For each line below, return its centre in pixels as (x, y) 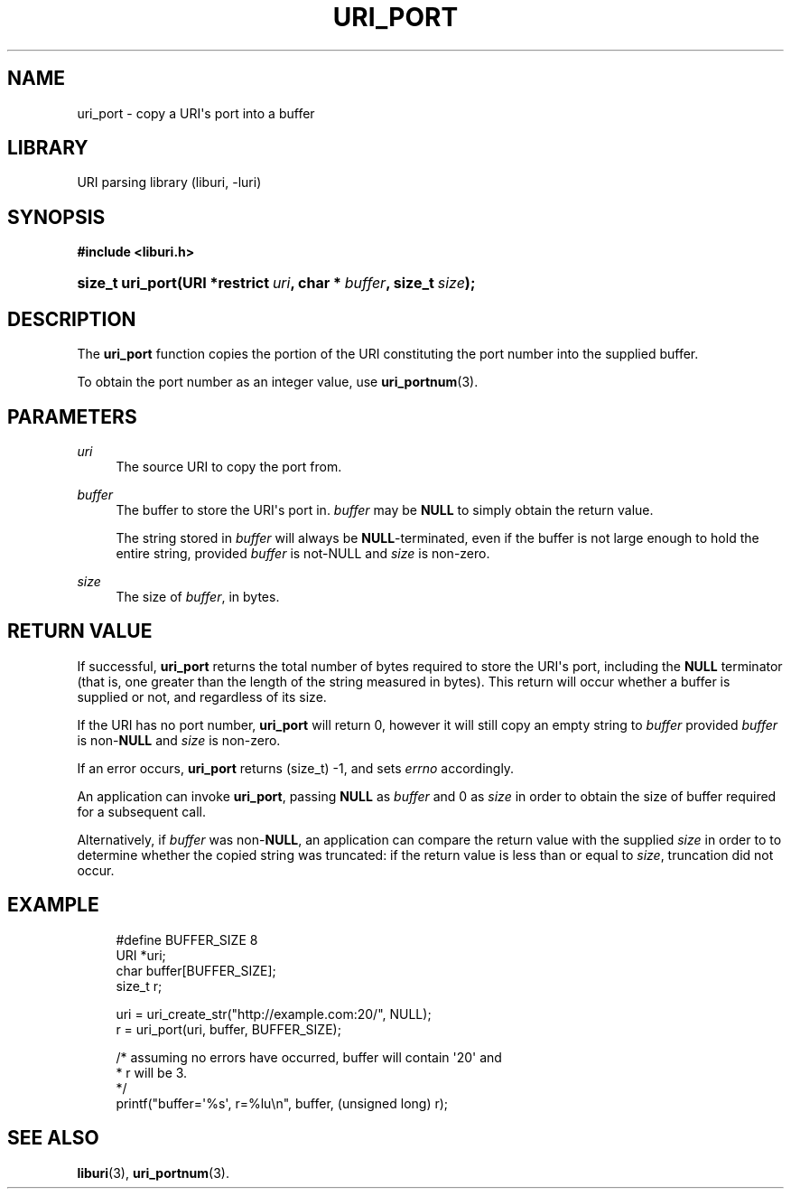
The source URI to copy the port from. (229, 466)
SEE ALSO (53, 1138)
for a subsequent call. (141, 811)
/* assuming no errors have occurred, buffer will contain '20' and (309, 1057)
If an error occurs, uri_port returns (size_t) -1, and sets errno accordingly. (296, 768)
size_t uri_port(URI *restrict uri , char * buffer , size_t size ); (276, 283)
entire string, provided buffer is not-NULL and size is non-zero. (303, 553)
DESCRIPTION (72, 319)
